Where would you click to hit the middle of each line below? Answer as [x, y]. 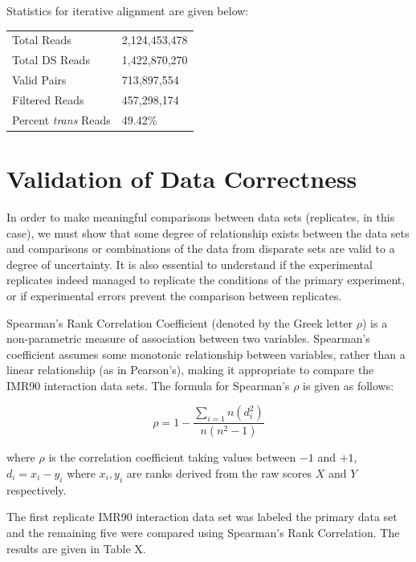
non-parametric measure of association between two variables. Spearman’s [188, 338]
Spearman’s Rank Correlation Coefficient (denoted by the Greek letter [180, 322]
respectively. [37, 489]
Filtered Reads [48, 99]
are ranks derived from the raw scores [219, 472]
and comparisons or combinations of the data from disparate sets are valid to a [201, 248]
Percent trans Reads [61, 119]
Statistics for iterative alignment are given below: [128, 10]
